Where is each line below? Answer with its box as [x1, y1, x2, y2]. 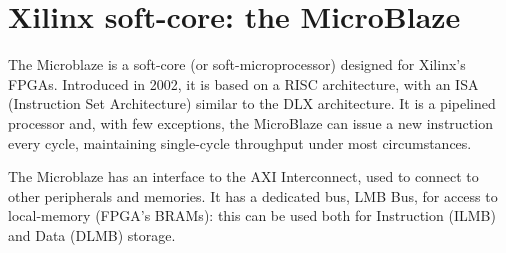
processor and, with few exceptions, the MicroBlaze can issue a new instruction [8, 112, 493, 133]
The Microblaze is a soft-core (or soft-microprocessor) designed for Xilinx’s [8, 54, 466, 75]
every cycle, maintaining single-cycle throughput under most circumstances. [8, 132, 472, 153]
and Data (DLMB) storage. [8, 224, 176, 245]
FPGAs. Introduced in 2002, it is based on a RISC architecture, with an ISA [8, 73, 479, 94]
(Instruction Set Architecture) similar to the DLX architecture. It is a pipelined [8, 93, 496, 114]
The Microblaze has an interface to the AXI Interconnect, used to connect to [8, 166, 479, 187]
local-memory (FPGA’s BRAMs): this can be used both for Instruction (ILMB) [8, 205, 496, 226]
